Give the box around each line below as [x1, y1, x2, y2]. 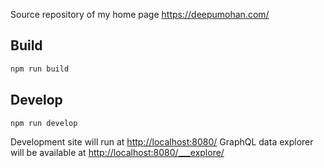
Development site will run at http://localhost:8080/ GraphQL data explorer [10, 136, 314, 148]
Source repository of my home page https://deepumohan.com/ [10, 9, 270, 20]
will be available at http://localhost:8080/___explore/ [10, 147, 225, 159]
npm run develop [10, 118, 78, 128]
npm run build [10, 64, 70, 74]
